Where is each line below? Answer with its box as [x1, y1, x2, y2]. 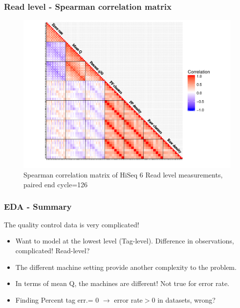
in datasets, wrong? [157, 294, 216, 305]
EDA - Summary [4, 200, 72, 212]
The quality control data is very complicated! [4, 219, 139, 229]
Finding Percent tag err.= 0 [15, 294, 99, 305]
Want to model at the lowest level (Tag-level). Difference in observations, [15, 236, 234, 246]
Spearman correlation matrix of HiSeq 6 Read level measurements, [23, 170, 223, 180]
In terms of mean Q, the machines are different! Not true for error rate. [15, 278, 229, 288]
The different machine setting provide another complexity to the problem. [15, 262, 237, 272]
